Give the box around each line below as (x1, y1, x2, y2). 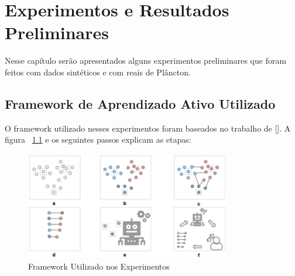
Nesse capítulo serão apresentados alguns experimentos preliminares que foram (5, 54, 287, 67)
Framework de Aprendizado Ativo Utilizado (5, 94, 276, 112)
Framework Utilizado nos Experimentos (28, 260, 170, 272)
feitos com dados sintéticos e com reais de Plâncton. (5, 65, 191, 78)
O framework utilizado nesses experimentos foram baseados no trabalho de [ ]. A (5, 122, 291, 134)
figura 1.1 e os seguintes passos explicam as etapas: (5, 133, 191, 146)
